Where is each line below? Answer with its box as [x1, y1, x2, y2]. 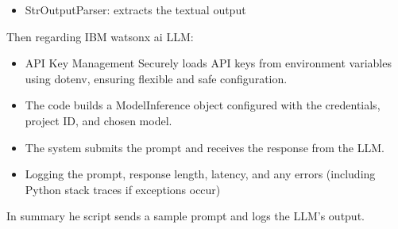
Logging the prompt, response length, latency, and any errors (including [25, 166, 376, 182]
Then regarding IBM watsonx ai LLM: [6, 28, 194, 44]
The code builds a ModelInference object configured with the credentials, [25, 97, 381, 113]
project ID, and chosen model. [25, 112, 172, 128]
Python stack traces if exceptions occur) [25, 181, 221, 197]
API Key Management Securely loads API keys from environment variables [25, 55, 392, 71]
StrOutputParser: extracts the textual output [25, 2, 246, 17]
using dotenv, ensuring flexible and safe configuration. [25, 70, 288, 86]
